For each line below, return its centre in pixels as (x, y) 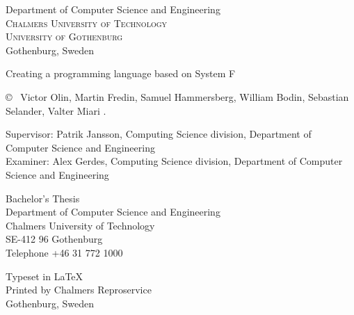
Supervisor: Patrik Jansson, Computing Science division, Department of (159, 134)
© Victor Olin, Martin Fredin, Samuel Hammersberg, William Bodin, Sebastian (177, 96)
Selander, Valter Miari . (56, 110)
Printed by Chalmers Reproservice (79, 290)
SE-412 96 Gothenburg (54, 239)
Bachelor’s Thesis (43, 198)
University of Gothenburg (64, 37)
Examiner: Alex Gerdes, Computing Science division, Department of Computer (174, 161)
